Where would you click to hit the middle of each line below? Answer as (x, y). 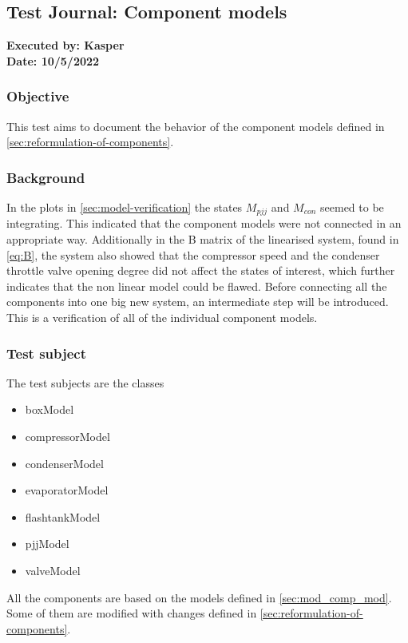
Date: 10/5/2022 (53, 60)
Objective (38, 96)
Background (46, 177)
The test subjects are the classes (85, 382)
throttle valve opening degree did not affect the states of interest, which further (201, 270)
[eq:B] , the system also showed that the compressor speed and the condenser (193, 254)
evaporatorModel (67, 490)
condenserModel (64, 463)
